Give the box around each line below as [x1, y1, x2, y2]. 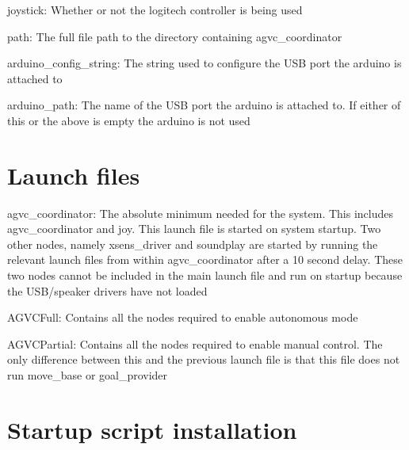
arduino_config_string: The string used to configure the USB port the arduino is [7, 55, 402, 71]
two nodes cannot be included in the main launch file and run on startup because [7, 267, 403, 284]
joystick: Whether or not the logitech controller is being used [7, 2, 303, 17]
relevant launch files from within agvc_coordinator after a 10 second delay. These [7, 251, 403, 268]
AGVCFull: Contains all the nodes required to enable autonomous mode [7, 309, 358, 326]
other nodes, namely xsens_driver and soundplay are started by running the [7, 235, 378, 252]
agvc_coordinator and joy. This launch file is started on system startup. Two [7, 220, 381, 237]
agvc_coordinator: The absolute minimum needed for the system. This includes [7, 204, 393, 221]
